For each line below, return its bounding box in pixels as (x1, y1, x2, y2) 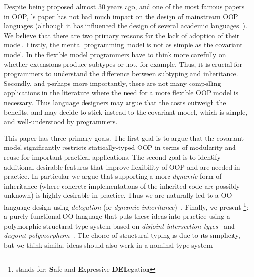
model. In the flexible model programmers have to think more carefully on (4, 49, 226, 59)
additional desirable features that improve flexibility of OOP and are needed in (4, 161, 240, 171)
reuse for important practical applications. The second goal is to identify (4, 151, 221, 162)
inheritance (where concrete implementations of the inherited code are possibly (4, 180, 240, 191)
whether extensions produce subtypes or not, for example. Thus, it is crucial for (4, 59, 242, 69)
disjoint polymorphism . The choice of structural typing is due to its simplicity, (4, 230, 240, 240)
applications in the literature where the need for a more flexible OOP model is (4, 87, 239, 98)
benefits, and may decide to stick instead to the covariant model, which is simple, (4, 107, 248, 117)
